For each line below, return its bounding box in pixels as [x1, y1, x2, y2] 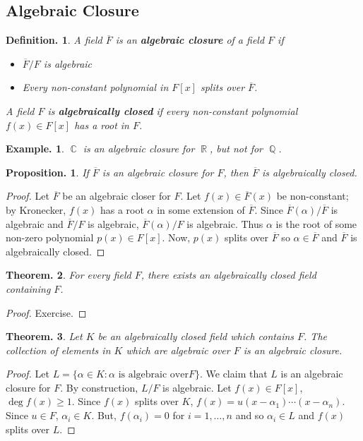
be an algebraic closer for [62, 188, 171, 203]
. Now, [162, 230, 191, 245]
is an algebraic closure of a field [115, 32, 265, 47]
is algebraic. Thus [186, 216, 263, 231]
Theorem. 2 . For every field [6, 267, 131, 282]
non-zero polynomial [6, 230, 94, 245]
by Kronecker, [6, 202, 66, 217]
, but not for [210, 141, 263, 156]
